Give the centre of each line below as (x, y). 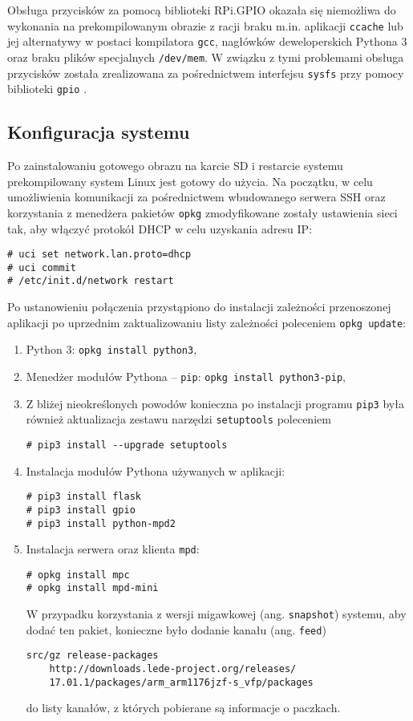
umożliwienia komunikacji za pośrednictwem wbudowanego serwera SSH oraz (196, 197)
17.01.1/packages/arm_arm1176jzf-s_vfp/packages (181, 682)
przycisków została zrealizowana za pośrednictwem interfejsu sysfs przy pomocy (206, 73)
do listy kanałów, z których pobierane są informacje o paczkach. (183, 708)
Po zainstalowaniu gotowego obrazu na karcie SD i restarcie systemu (175, 166)
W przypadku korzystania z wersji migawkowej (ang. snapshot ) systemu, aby (216, 614)
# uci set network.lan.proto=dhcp (99, 255)
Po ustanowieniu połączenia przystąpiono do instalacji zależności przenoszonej (199, 307)
